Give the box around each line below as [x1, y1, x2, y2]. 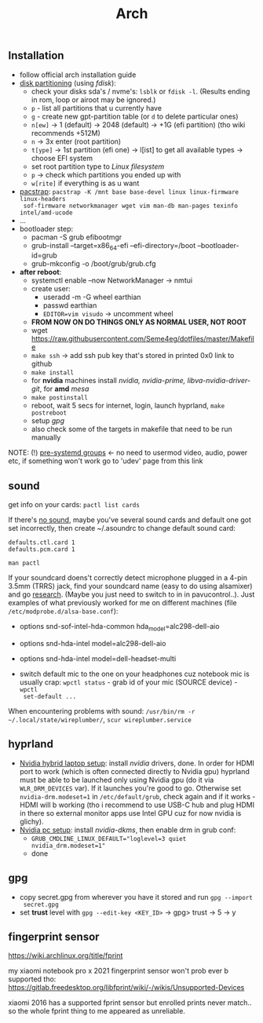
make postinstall [31, 394, 89, 402]
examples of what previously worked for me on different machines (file [8, 598, 237, 608]
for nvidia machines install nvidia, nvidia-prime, [31, 376, 186, 385]
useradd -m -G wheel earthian [42, 292, 141, 302]
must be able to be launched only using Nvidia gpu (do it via [19, 775, 214, 784]
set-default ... [23, 692, 77, 701]
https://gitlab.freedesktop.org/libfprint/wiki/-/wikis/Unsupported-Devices [8, 983, 245, 992]
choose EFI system [31, 153, 93, 163]
